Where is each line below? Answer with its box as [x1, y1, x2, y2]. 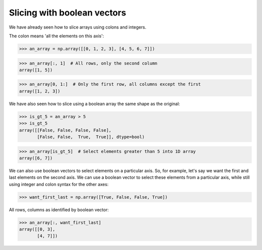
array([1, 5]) [19, 67, 53, 73]
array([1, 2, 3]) [19, 88, 61, 94]
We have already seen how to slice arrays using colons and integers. [9, 24, 147, 30]
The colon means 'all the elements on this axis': [9, 33, 104, 39]
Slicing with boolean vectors [9, 7, 126, 18]
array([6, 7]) [19, 155, 53, 161]
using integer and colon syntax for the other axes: [9, 181, 109, 187]
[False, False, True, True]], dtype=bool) [37, 134, 145, 140]
